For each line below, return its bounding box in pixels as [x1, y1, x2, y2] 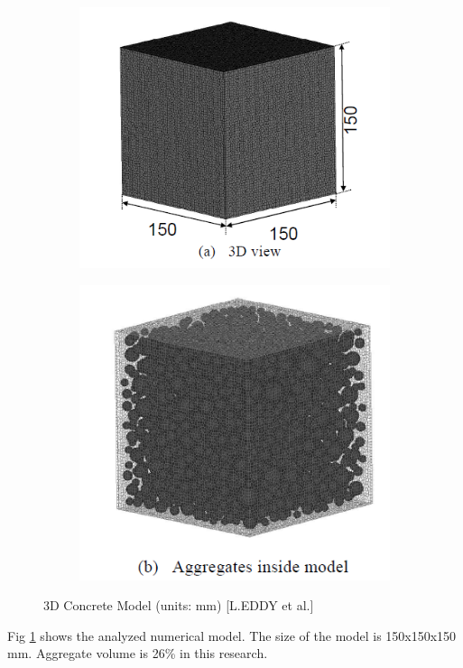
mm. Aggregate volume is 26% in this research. [7, 644, 268, 663]
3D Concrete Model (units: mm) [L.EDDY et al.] [43, 596, 314, 615]
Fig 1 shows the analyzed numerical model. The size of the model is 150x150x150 [7, 626, 457, 645]
